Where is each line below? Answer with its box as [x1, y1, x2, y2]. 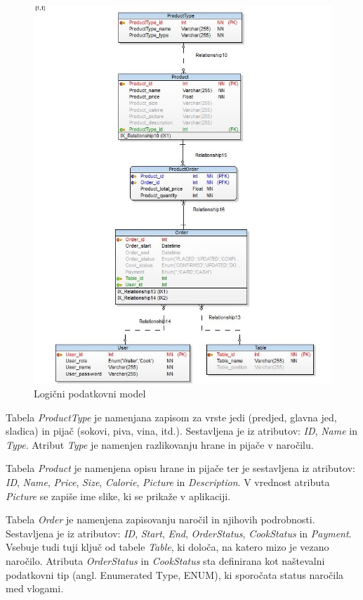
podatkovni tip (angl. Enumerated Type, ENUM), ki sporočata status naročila [6, 567, 344, 582]
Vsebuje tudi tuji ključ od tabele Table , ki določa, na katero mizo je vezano [6, 540, 329, 554]
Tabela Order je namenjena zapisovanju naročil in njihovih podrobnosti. [6, 512, 315, 527]
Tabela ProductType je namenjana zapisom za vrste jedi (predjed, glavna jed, [6, 409, 337, 424]
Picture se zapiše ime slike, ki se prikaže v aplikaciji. [6, 488, 231, 503]
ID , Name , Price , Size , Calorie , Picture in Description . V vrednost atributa [6, 474, 330, 489]
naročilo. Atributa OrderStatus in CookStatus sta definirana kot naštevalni [6, 553, 325, 568]
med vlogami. [6, 581, 64, 596]
